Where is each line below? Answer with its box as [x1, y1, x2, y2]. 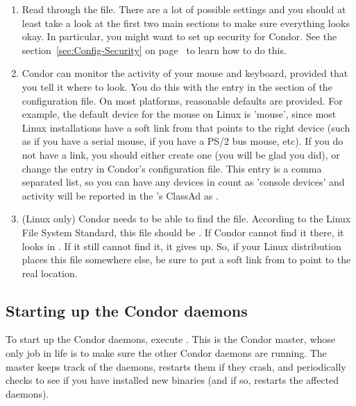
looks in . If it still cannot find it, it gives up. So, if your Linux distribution [22, 238, 341, 253]
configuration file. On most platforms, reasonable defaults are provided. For [22, 93, 343, 107]
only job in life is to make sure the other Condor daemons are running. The [6, 346, 327, 360]
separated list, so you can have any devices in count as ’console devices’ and [22, 175, 345, 189]
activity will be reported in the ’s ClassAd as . [22, 188, 219, 202]
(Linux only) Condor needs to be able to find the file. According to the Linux [22, 211, 351, 226]
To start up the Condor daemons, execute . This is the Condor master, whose [6, 332, 336, 346]
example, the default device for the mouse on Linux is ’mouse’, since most [22, 107, 337, 121]
